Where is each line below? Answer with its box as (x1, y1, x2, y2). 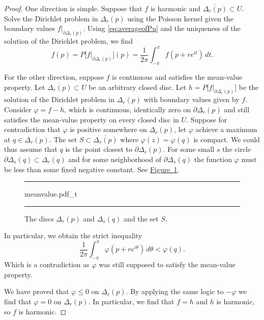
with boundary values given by (143, 94, 240, 105)
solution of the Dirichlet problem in (4, 94, 114, 105)
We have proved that (4, 286, 69, 297)
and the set (124, 213, 159, 223)
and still (224, 104, 250, 114)
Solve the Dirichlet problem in (4, 13, 98, 23)
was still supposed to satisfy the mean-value (99, 259, 236, 270)
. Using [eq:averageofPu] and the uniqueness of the (83, 23, 241, 34)
